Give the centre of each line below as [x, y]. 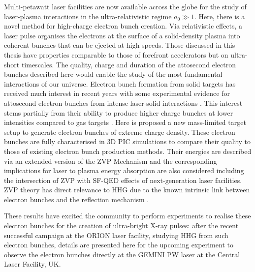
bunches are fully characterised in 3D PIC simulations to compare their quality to [127, 141]
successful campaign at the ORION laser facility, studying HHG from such [116, 235]
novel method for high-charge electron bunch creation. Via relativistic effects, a [123, 26]
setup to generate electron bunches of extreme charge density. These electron [120, 132]
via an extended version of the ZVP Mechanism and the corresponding [111, 161]
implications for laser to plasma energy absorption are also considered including [124, 170]
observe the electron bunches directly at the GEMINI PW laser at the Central [122, 254]
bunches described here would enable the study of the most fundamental [113, 74]
